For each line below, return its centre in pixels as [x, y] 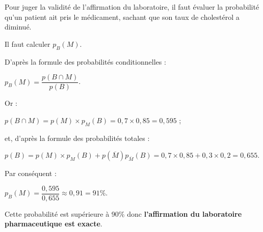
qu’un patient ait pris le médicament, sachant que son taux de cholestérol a [122, 17]
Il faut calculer [28, 43]
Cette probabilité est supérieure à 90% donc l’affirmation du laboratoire [123, 213]
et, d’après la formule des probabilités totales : [77, 138]
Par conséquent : [31, 173]
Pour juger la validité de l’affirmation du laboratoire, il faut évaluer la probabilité [132, 7]
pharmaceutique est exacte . [54, 224]
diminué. [18, 27]
